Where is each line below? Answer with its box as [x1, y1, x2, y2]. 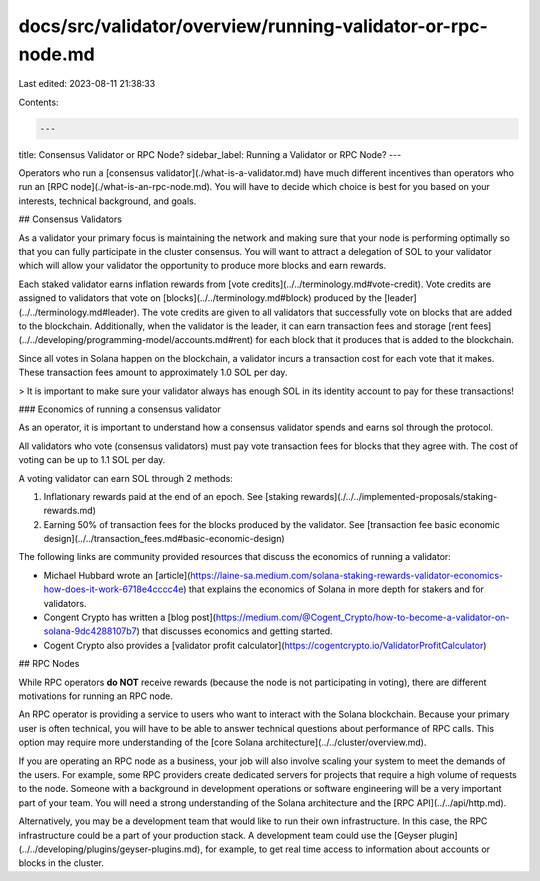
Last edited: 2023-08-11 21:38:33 [18, 78, 156, 90]
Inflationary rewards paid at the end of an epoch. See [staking [43, 490, 299, 502]
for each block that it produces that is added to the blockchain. [255, 334, 515, 346]
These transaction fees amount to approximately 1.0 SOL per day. [18, 366, 288, 379]
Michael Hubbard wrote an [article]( [43, 569, 191, 581]
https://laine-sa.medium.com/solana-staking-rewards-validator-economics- [190, 569, 504, 581]
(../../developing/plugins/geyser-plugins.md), [18, 843, 204, 855]
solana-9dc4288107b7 [43, 625, 137, 637]
